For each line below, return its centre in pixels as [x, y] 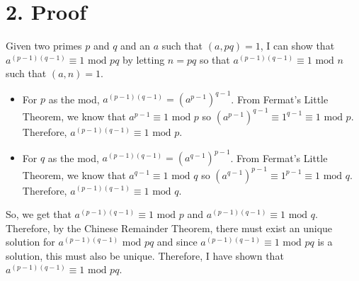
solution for [30, 242]
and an [136, 46]
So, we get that [39, 214]
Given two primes [44, 46]
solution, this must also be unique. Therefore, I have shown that [145, 255]
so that [215, 59]
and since [177, 242]
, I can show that [297, 46]
